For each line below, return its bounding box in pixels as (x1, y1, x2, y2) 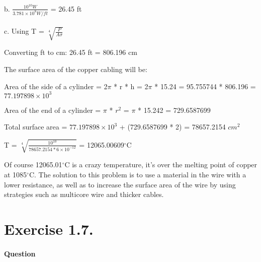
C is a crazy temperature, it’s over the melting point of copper (64, 159, 257, 170)
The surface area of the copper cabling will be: (4, 63, 147, 74)
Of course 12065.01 (4, 159, 62, 170)
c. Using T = (4, 26, 44, 36)
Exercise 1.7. (4, 218, 94, 239)
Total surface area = (4, 121, 67, 132)
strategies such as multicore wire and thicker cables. (4, 189, 164, 200)
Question (4, 248, 36, 258)
